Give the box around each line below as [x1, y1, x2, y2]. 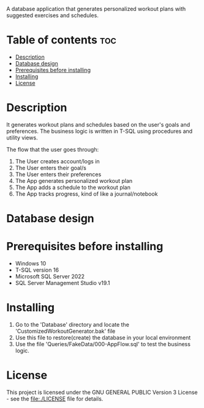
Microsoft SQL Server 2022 [15, 273, 85, 280]
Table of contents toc [6, 33, 116, 47]
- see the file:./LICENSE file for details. [6, 395, 104, 402]
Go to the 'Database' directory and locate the [15, 321, 130, 328]
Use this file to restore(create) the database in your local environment [15, 333, 191, 341]
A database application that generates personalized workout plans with [6, 6, 186, 12]
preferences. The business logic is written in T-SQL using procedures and [6, 127, 193, 135]
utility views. [6, 134, 38, 141]
